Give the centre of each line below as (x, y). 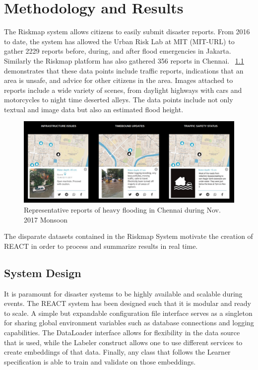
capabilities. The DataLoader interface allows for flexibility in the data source (122, 332)
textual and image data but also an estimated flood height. (94, 109)
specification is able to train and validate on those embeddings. (100, 361)
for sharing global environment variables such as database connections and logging (129, 323)
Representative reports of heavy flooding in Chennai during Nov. (122, 210)
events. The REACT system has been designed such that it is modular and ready (128, 303)
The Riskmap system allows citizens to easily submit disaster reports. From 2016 (127, 32)
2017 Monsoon (46, 219)
